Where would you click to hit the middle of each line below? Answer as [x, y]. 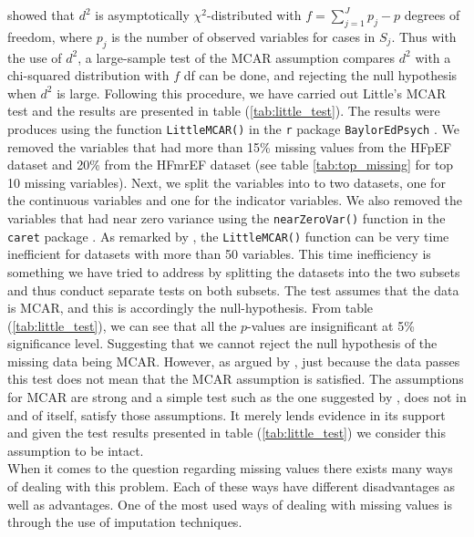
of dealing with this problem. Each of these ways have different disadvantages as [232, 486]
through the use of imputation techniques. [125, 522]
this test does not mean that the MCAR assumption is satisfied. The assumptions [236, 379]
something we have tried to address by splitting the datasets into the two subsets [234, 271]
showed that [41, 15]
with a [433, 57]
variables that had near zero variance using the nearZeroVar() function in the [227, 218]
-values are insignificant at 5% [331, 325]
